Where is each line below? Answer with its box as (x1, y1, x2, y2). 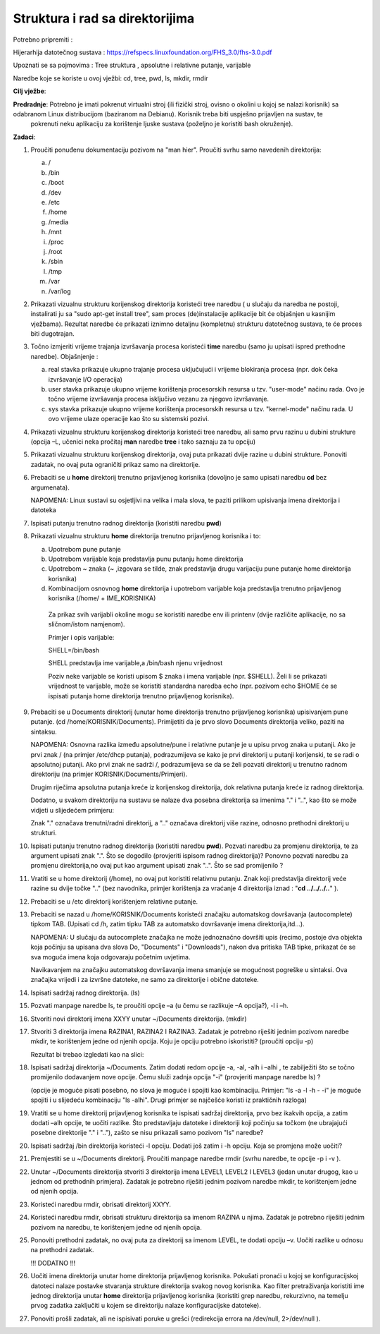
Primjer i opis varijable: (48, 633, 115, 641)
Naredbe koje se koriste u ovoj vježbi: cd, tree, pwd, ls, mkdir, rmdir (13, 74, 208, 83)
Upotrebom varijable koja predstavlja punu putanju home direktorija (48, 554, 243, 563)
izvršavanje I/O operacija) (48, 375, 123, 384)
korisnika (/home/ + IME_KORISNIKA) (48, 594, 156, 602)
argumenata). (30, 483, 70, 492)
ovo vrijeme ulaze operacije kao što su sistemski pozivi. (48, 415, 210, 423)
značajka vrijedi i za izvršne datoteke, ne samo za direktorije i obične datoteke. (30, 976, 260, 984)
